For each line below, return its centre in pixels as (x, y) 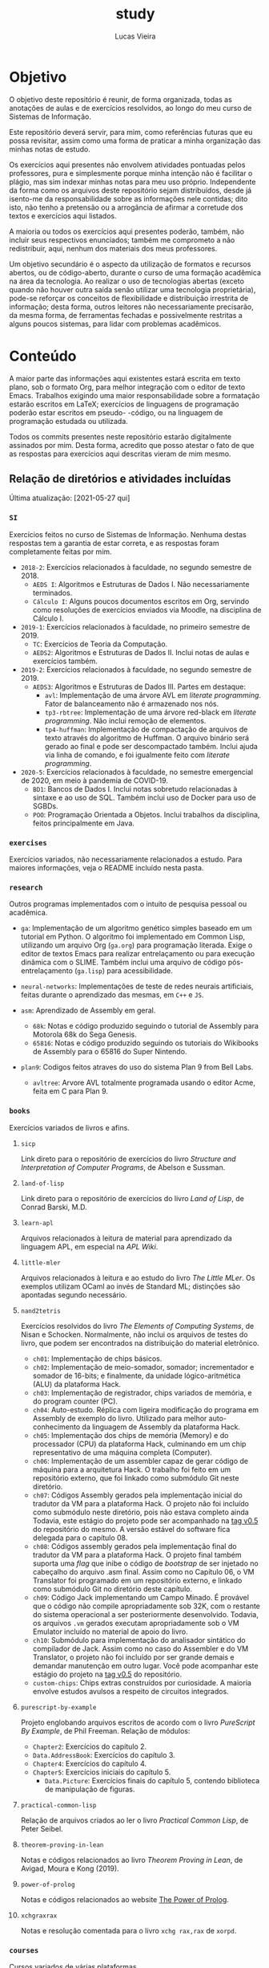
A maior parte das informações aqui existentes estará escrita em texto (125, 378)
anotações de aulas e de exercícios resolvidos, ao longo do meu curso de (130, 108)
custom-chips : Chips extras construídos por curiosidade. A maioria (142, 1682)
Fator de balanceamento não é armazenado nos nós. (132, 703)
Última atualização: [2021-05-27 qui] (70, 498)
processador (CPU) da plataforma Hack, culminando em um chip (139, 1444)
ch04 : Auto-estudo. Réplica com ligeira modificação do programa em (146, 1409)
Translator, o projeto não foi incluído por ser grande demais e (133, 1657)
